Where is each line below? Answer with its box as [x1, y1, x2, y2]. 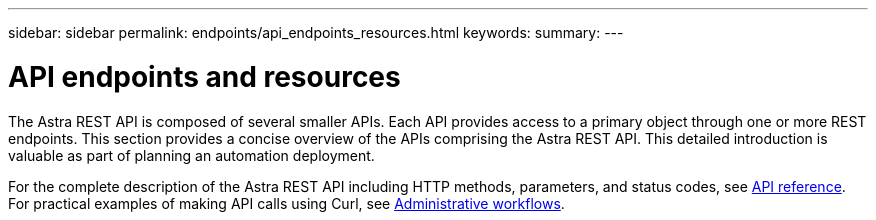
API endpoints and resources [8, 59, 401, 94]
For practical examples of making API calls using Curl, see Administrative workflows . [8, 194, 565, 212]
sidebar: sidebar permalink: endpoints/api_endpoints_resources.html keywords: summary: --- [8, 24, 624, 41]
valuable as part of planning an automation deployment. [8, 146, 375, 164]
